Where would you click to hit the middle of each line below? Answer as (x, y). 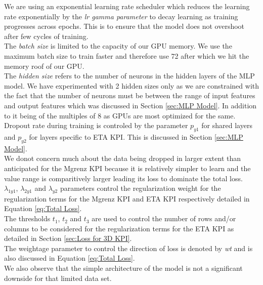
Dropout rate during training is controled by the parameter (96, 125)
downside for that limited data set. (58, 278)
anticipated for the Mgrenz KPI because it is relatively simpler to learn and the (127, 168)
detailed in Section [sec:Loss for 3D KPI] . (68, 238)
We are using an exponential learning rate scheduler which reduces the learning (127, 6)
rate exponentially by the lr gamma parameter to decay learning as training (121, 16)
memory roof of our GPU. (44, 66)
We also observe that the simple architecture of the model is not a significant (123, 268)
